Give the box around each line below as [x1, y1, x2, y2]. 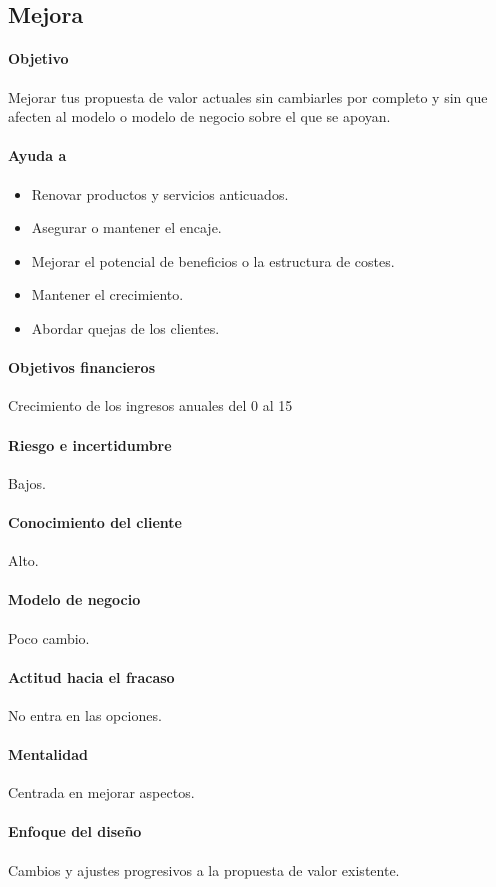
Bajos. [8, 472, 46, 493]
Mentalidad [8, 744, 88, 765]
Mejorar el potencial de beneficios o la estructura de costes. [31, 250, 395, 271]
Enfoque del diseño [8, 821, 142, 842]
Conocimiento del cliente [8, 511, 182, 532]
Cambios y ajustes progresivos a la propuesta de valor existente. [8, 859, 400, 880]
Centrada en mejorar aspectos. [8, 782, 195, 803]
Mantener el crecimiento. [31, 284, 184, 305]
